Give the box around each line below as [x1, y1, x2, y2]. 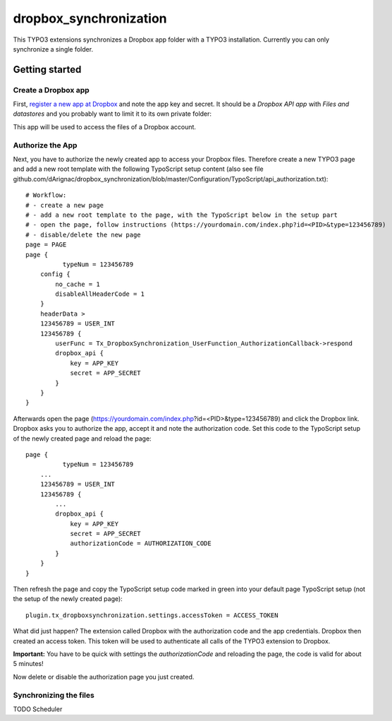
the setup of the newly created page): [13, 595, 123, 603]
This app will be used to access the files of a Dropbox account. [13, 122, 197, 131]
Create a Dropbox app [13, 85, 90, 95]
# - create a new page [25, 201, 104, 209]
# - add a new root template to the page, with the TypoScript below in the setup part [25, 210, 338, 219]
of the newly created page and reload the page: [13, 434, 152, 443]
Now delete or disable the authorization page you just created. [13, 672, 195, 681]
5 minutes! [13, 660, 44, 668]
